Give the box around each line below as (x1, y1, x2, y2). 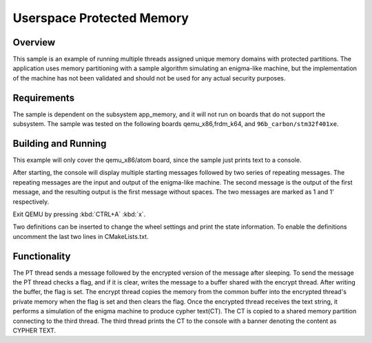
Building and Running (12, 138, 107, 149)
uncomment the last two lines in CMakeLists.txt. (12, 232, 149, 240)
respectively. (12, 197, 50, 206)
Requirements (12, 92, 75, 103)
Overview (12, 37, 56, 48)
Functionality (12, 250, 71, 262)
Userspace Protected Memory (12, 10, 189, 25)
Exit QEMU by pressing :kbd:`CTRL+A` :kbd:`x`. (12, 210, 146, 218)
